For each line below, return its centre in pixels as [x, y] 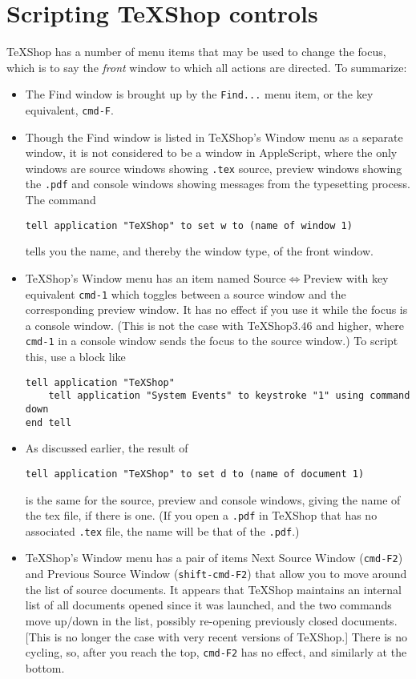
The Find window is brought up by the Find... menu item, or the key [199, 94]
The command [61, 200]
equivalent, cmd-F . [69, 109]
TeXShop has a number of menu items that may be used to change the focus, [196, 52]
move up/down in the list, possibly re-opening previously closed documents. [211, 620]
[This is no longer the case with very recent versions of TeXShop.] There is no [216, 636]
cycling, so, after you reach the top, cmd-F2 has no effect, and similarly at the [216, 652]
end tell [48, 422]
